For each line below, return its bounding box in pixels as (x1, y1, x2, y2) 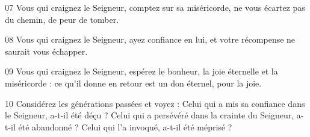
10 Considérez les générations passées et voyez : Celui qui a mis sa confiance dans (5, 97, 305, 109)
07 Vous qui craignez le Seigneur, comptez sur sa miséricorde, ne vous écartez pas (5, 1, 305, 13)
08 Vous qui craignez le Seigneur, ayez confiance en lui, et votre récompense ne (5, 33, 296, 46)
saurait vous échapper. (5, 44, 88, 57)
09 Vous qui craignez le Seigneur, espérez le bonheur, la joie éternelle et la (5, 65, 278, 78)
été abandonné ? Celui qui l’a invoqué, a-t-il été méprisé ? (18, 120, 232, 133)
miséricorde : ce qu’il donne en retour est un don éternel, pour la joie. (5, 76, 262, 89)
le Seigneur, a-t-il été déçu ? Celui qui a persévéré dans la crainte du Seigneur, (5, 109, 294, 121)
